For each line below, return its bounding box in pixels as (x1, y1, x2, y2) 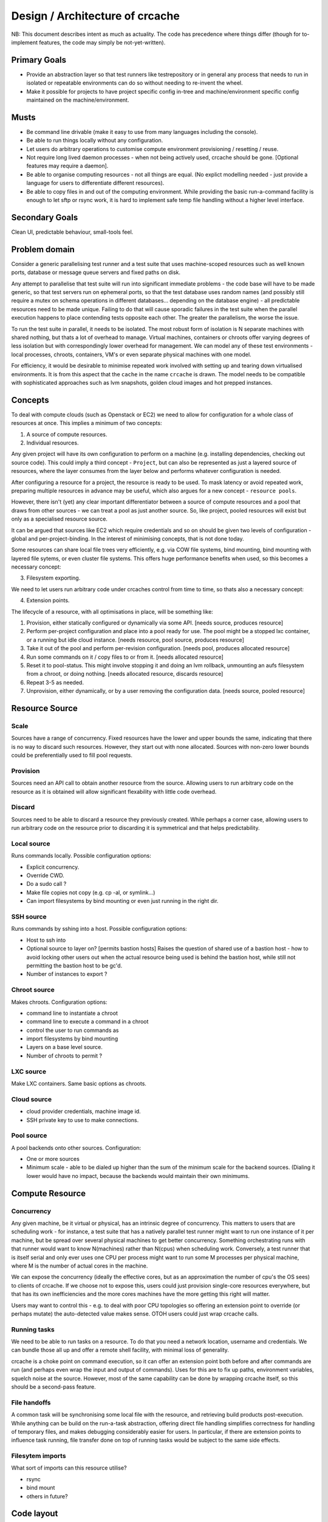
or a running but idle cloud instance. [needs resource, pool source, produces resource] (26, 636, 244, 644)
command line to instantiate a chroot (26, 1009, 118, 1017)
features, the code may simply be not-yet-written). (38, 38, 166, 46)
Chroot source (11, 986, 55, 994)
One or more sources (26, 1156, 80, 1163)
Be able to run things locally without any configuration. (26, 137, 163, 144)
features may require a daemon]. (26, 162, 109, 170)
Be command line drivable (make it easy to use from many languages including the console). (26, 128, 258, 135)
